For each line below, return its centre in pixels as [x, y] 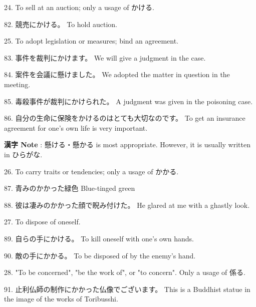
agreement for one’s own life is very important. [76, 127]
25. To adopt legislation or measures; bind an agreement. [91, 41]
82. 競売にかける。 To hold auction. [61, 24]
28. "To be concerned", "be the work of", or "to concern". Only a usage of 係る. [125, 272]
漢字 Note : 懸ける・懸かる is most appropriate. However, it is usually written [127, 144]
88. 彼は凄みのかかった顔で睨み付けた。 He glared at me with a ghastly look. [127, 205]
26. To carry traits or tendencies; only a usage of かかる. [91, 171]
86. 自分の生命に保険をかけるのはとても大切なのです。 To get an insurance [125, 118]
